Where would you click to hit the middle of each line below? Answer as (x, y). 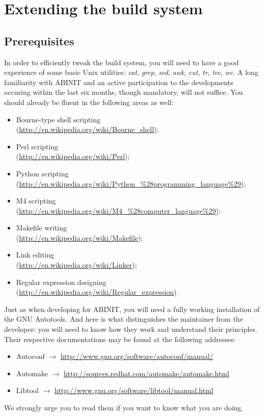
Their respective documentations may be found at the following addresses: (120, 339)
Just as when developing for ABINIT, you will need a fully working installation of (132, 309)
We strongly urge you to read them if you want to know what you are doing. (124, 408)
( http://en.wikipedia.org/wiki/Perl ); (73, 156)
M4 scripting (36, 201)
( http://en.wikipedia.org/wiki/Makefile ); (80, 237)
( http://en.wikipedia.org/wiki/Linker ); (76, 265)
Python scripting (42, 173)
